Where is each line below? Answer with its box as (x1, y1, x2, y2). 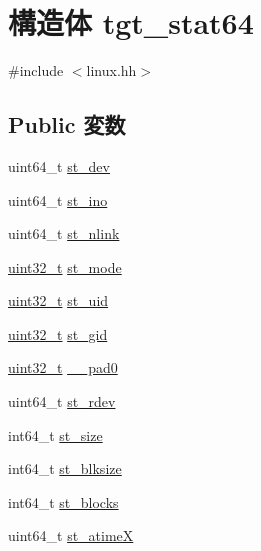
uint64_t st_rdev (8, 391, 116, 412)
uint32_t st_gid (8, 323, 108, 344)
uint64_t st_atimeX (8, 525, 134, 546)
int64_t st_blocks (8, 491, 119, 512)
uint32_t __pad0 (8, 357, 118, 378)
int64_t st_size (8, 424, 103, 445)
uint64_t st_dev (8, 155, 110, 176)
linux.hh (86, 60, 137, 81)
